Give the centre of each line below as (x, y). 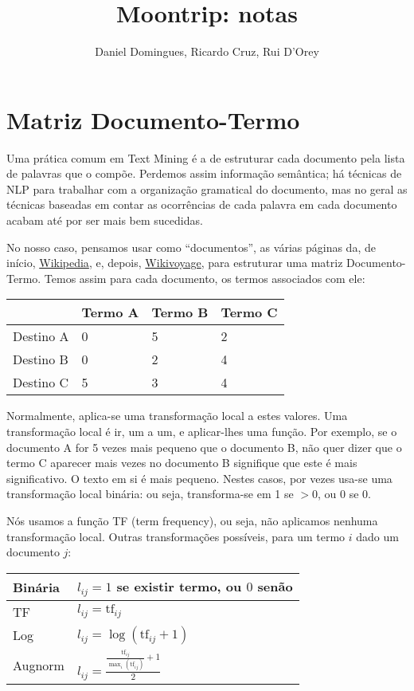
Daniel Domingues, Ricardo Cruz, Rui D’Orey (207, 51)
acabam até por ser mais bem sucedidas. (105, 220)
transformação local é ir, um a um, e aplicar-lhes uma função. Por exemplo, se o (202, 431)
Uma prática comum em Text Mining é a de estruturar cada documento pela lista (206, 157)
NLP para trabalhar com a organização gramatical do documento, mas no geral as (207, 188)
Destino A (41, 336)
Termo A (110, 312)
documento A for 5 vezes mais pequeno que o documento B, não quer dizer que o (204, 447)
